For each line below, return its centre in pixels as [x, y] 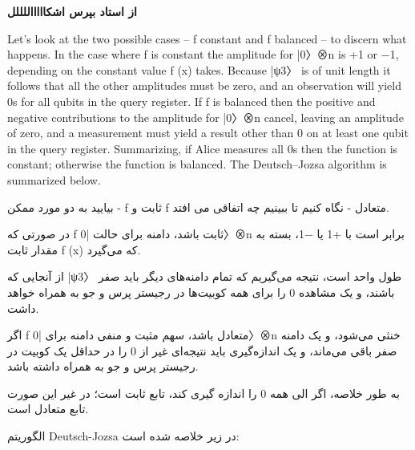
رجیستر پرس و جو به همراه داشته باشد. [103, 366]
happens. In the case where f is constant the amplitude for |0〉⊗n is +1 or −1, [203, 54]
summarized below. [54, 179]
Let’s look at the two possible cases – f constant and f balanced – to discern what [207, 38]
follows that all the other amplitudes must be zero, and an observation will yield [204, 85]
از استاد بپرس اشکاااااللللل [72, 11]
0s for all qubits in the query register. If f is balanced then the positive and [191, 101]
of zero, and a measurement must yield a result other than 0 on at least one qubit [208, 133]
